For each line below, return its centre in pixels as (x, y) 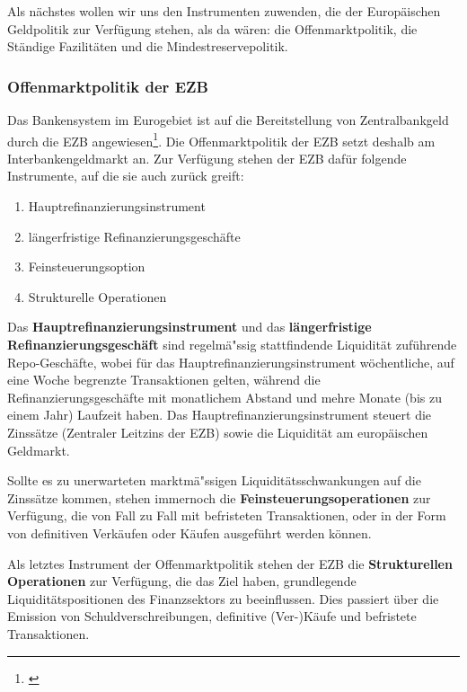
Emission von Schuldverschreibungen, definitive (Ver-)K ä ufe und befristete (212, 616)
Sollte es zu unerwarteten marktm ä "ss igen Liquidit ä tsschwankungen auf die (214, 480)
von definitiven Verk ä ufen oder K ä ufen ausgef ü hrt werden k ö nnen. (189, 532)
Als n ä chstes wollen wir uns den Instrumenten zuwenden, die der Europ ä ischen (224, 11)
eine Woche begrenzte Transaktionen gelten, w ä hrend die (164, 380)
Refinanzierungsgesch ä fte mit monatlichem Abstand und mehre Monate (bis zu (225, 397)
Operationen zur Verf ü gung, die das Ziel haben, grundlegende (182, 581)
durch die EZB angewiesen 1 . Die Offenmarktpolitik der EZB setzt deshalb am (221, 139)
